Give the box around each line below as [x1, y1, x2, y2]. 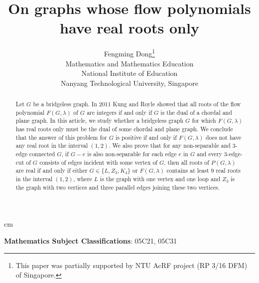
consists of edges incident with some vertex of [39, 158, 157, 166]
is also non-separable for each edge [87, 150, 177, 158]
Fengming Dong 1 [104, 47, 155, 58]
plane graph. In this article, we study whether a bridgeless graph [15, 116, 184, 125]
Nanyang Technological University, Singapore [61, 77, 198, 88]
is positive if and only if [115, 133, 177, 141]
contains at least [166, 166, 209, 175]
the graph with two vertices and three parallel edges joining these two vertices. [15, 183, 220, 191]
